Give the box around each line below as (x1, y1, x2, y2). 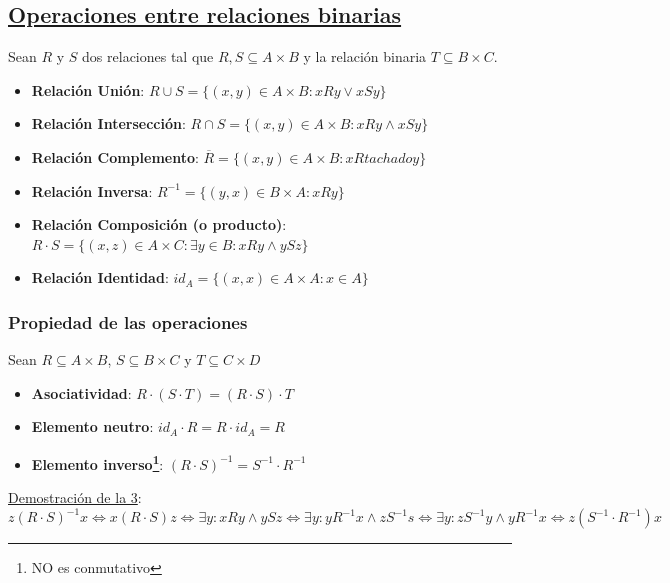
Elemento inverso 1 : (31, 450, 164, 474)
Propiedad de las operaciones (8, 309, 248, 334)
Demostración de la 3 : (8, 487, 142, 508)
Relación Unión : (31, 79, 145, 100)
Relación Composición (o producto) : (31, 214, 287, 235)
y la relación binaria (303, 46, 427, 67)
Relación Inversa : (31, 180, 153, 201)
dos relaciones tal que (82, 46, 214, 67)
